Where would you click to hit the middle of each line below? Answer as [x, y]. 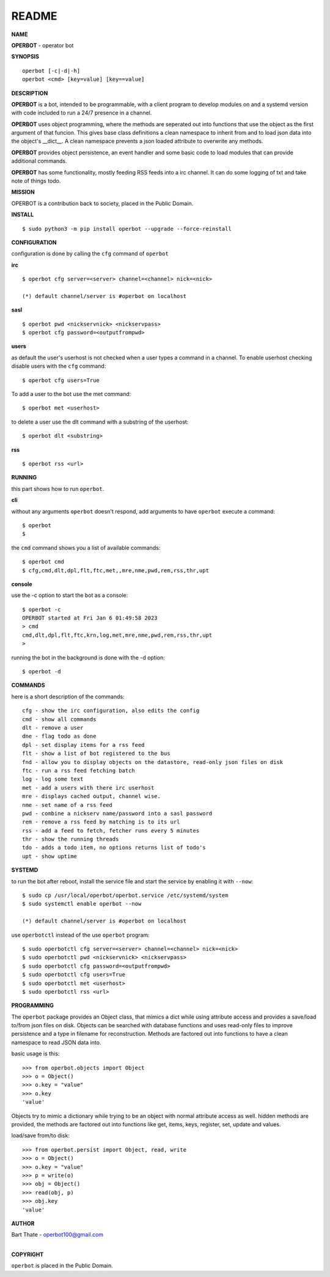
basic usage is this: [35, 1054]
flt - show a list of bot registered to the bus [96, 754]
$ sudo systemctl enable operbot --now [82, 904]
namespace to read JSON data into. [56, 1042]
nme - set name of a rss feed [68, 805]
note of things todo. [36, 181]
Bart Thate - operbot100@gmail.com [57, 1235]
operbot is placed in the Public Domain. [62, 1266]
